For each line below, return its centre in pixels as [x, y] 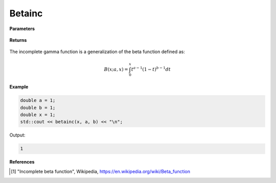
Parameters [22, 29]
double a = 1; [38, 100]
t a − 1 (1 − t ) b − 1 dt [151, 69]
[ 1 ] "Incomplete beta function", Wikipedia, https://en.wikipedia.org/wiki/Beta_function [101, 171]
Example [19, 87]
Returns [18, 40]
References [22, 162]
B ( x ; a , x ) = [116, 69]
